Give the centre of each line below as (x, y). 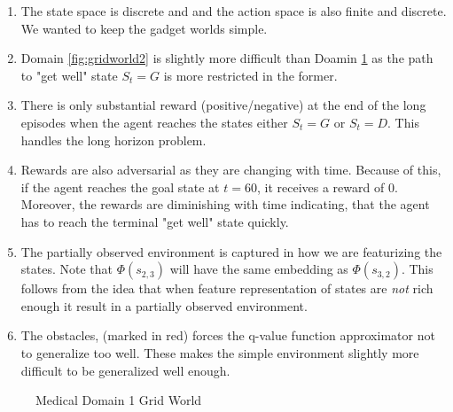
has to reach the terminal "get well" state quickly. (155, 221)
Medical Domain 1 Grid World (119, 400)
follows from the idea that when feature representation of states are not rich (227, 288)
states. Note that (66, 269)
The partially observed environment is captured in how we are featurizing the (231, 251)
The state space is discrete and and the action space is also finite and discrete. (234, 11)
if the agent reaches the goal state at (120, 187)
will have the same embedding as (259, 269)
